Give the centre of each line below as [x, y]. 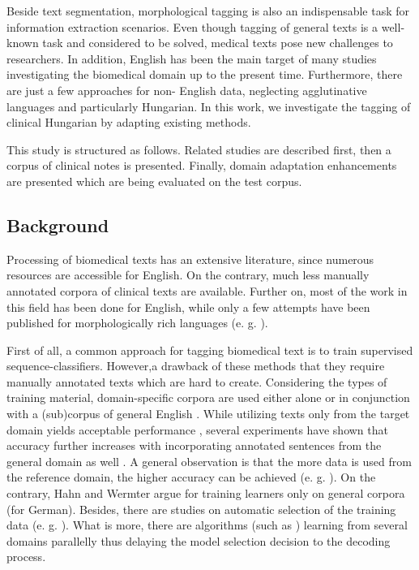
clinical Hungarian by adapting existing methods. [129, 122]
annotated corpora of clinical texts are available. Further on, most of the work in [207, 290]
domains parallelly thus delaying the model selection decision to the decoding [199, 540]
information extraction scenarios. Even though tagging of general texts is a [192, 26]
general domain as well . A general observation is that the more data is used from [209, 461]
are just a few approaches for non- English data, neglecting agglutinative [187, 90]
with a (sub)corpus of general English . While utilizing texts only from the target [208, 414]
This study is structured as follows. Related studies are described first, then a [199, 149]
